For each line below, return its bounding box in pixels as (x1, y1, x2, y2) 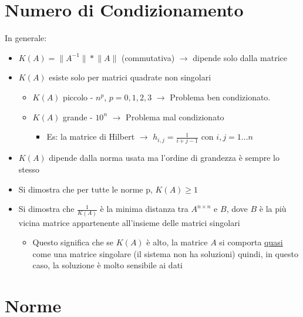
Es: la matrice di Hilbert (46, 130, 135, 143)
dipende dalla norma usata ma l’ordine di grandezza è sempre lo (49, 151, 280, 164)
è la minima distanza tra (100, 203, 188, 215)
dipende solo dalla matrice (193, 51, 287, 63)
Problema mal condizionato (126, 110, 224, 123)
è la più (259, 203, 287, 215)
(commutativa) (121, 51, 175, 63)
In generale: (5, 32, 47, 44)
